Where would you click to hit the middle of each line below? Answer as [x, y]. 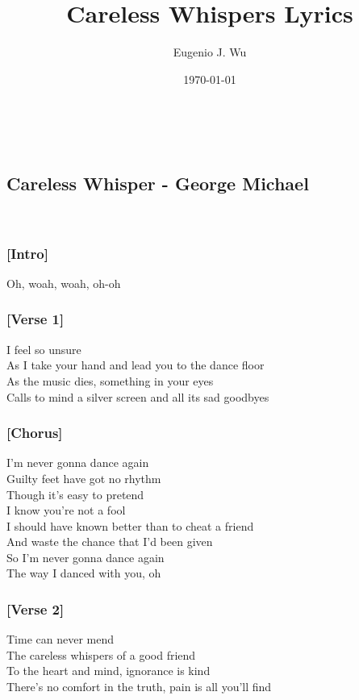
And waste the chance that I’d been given [110, 542]
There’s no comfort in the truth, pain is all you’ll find [139, 687]
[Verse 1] [35, 319]
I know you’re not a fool [66, 510]
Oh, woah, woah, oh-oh [64, 283]
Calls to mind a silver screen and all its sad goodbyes [138, 396]
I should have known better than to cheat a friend [130, 525]
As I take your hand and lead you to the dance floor [136, 365]
